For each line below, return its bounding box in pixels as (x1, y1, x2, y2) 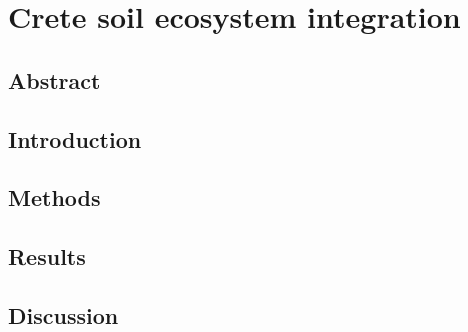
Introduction (8, 123, 142, 154)
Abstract (8, 64, 101, 95)
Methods (8, 182, 101, 213)
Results (8, 241, 86, 272)
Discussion (8, 299, 119, 330)
